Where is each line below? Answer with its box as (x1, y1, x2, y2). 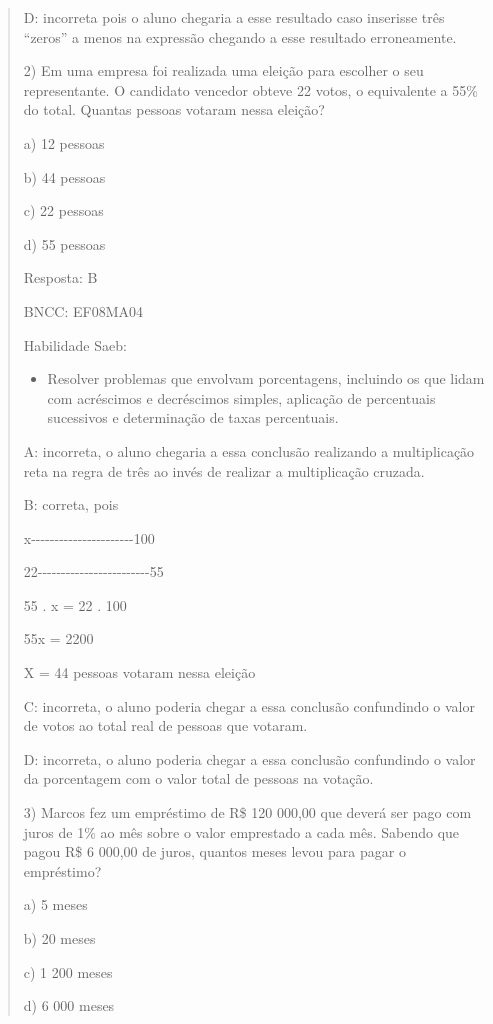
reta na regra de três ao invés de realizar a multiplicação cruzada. (23, 460, 425, 481)
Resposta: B (23, 267, 98, 288)
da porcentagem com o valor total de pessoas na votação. (23, 768, 374, 789)
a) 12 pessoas (23, 132, 105, 153)
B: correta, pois (23, 494, 119, 515)
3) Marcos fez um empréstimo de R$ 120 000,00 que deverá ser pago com (23, 802, 472, 823)
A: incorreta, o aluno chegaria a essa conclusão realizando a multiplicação (23, 440, 475, 461)
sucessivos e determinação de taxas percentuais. (47, 407, 339, 428)
